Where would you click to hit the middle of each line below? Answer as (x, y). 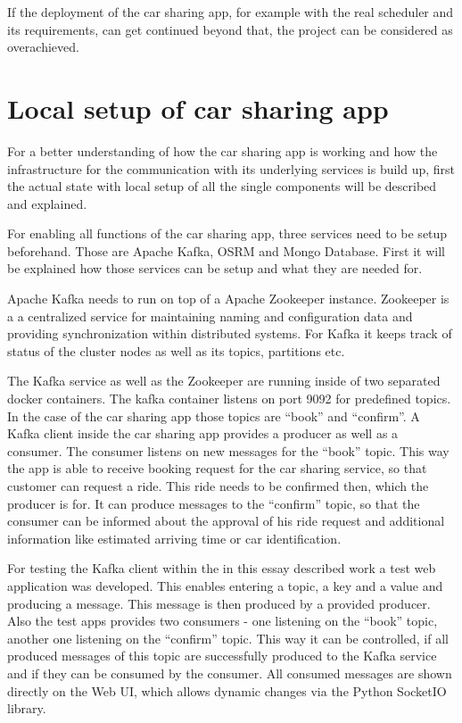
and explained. (47, 203)
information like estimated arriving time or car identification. (174, 538)
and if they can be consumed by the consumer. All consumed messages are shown (230, 673)
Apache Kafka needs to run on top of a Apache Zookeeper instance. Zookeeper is (228, 299)
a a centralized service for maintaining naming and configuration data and (210, 316)
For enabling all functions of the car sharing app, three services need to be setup (227, 233)
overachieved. (43, 47)
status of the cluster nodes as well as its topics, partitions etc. (176, 350)
